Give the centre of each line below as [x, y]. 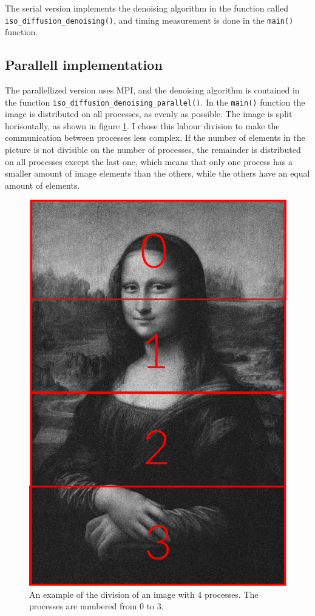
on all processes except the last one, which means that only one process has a [149, 161]
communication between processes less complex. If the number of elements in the [155, 137]
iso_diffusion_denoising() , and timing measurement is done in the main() [149, 20]
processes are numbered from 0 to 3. [97, 606]
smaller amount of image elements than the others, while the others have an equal [157, 173]
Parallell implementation [84, 65]
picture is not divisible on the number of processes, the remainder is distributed [153, 150]
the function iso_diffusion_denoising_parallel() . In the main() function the [155, 102]
